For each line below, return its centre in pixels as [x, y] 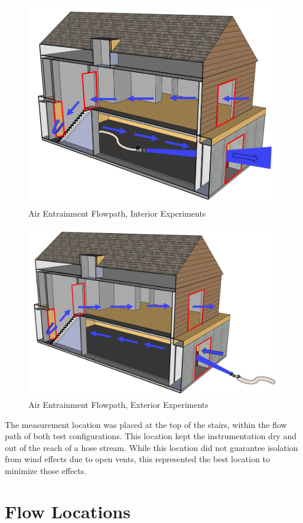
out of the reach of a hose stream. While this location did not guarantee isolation [151, 447]
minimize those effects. [46, 470]
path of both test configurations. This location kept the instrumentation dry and [151, 436]
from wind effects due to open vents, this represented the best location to [137, 459]
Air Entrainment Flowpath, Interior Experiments [117, 213]
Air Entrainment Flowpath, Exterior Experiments [118, 404]
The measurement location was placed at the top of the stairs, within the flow [146, 424]
